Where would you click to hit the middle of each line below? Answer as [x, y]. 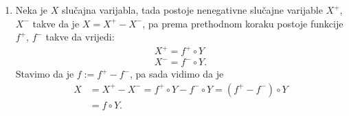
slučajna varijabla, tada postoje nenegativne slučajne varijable [192, 10]
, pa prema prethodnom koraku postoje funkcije [243, 23]
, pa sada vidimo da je [177, 74]
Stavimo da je [45, 74]
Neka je [32, 10]
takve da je [56, 23]
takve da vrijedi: [80, 37]
